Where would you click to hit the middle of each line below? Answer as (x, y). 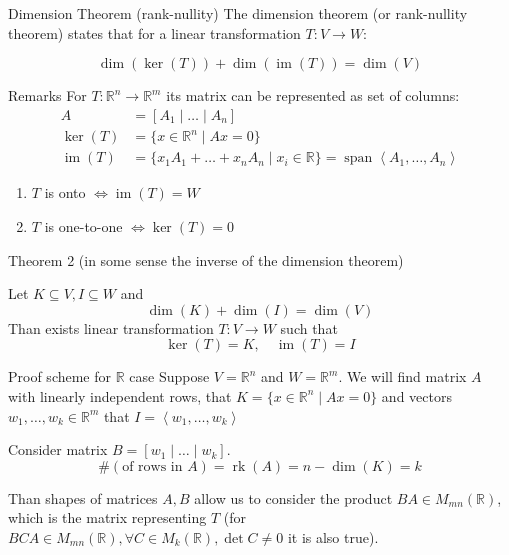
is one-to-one (83, 225)
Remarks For (47, 95)
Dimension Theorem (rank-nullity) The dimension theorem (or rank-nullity (238, 13)
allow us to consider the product (293, 497)
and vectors (416, 395)
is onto (65, 192)
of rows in (152, 466)
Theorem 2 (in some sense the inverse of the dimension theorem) (206, 259)
